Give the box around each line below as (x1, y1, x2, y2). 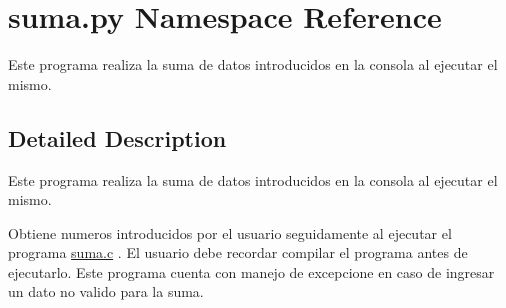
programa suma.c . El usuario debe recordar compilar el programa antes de (8, 242, 468, 263)
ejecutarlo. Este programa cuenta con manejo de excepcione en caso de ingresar (8, 261, 495, 282)
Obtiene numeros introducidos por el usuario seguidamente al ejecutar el (8, 222, 452, 243)
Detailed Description (8, 122, 227, 153)
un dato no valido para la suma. (8, 281, 204, 302)
